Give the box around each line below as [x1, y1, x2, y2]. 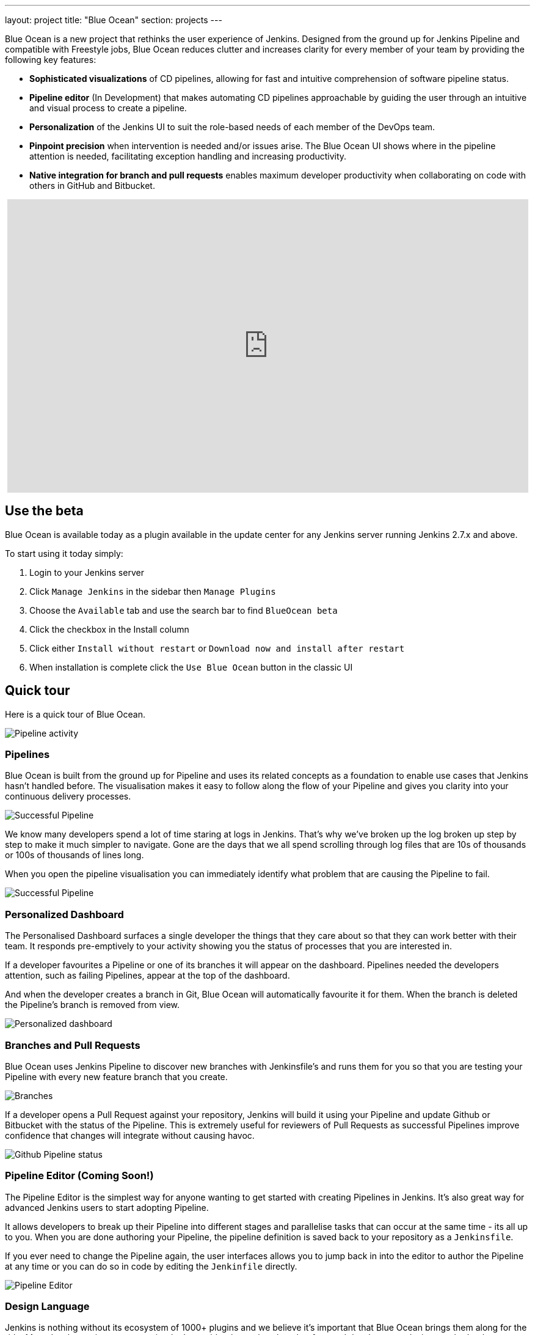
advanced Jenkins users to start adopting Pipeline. [5, 1202, 209, 1213]
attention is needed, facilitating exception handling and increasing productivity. [29, 151, 347, 161]
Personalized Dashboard [5, 908, 124, 921]
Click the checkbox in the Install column [29, 623, 189, 634]
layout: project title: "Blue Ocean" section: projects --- [5, 15, 222, 25]
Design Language [5, 1300, 90, 1313]
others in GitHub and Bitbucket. [29, 180, 155, 191]
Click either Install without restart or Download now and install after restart [29, 642, 405, 653]
